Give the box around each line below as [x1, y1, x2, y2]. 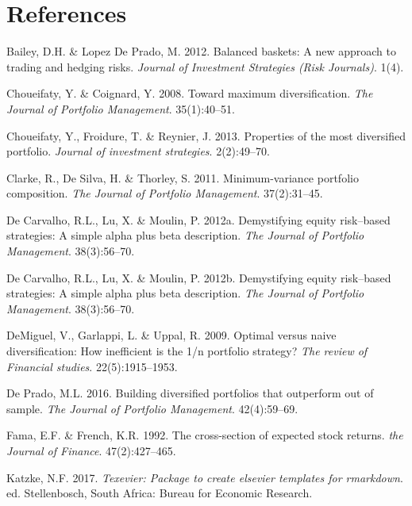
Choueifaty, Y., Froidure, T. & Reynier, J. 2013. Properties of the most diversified [6, 127, 406, 144]
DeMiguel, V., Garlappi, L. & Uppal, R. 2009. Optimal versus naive [6, 327, 337, 343]
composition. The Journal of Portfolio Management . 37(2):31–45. [6, 185, 323, 201]
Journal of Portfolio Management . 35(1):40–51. [6, 100, 235, 117]
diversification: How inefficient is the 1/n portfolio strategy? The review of [6, 343, 368, 359]
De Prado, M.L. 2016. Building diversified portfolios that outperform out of [6, 385, 374, 401]
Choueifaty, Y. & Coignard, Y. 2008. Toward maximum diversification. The [6, 85, 373, 102]
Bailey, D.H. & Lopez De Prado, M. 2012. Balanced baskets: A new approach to [6, 43, 396, 59]
